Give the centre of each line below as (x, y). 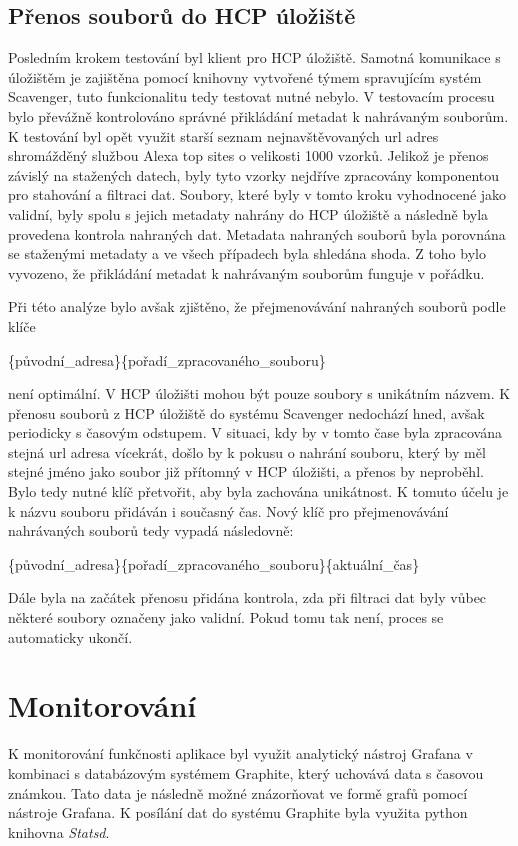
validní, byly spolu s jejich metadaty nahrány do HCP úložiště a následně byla (248, 213)
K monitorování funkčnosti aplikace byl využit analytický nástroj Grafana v (240, 753)
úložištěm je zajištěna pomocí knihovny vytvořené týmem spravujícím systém (245, 76)
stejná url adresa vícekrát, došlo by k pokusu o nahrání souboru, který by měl (247, 451)
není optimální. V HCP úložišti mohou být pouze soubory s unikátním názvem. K (259, 393)
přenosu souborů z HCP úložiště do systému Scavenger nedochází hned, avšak (246, 412)
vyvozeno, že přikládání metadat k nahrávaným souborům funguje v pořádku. (246, 272)
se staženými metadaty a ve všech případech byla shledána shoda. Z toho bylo (247, 253)
